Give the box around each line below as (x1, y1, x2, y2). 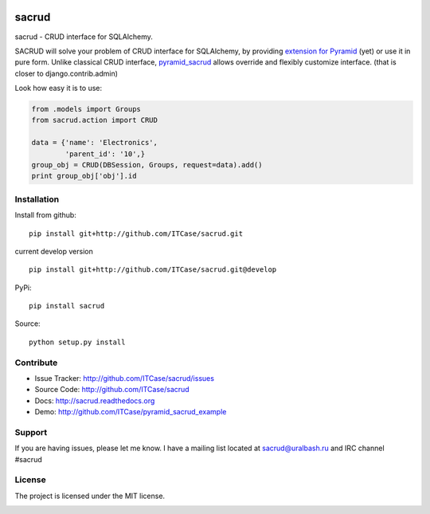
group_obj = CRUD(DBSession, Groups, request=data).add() (31, 160, 263, 170)
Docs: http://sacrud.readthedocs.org (34, 395, 155, 406)
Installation (14, 194, 60, 205)
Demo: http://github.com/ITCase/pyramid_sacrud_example (34, 407, 227, 417)
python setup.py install (29, 337, 126, 347)
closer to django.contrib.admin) (14, 69, 119, 78)
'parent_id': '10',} (64, 149, 146, 159)
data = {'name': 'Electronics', (31, 138, 158, 147)
